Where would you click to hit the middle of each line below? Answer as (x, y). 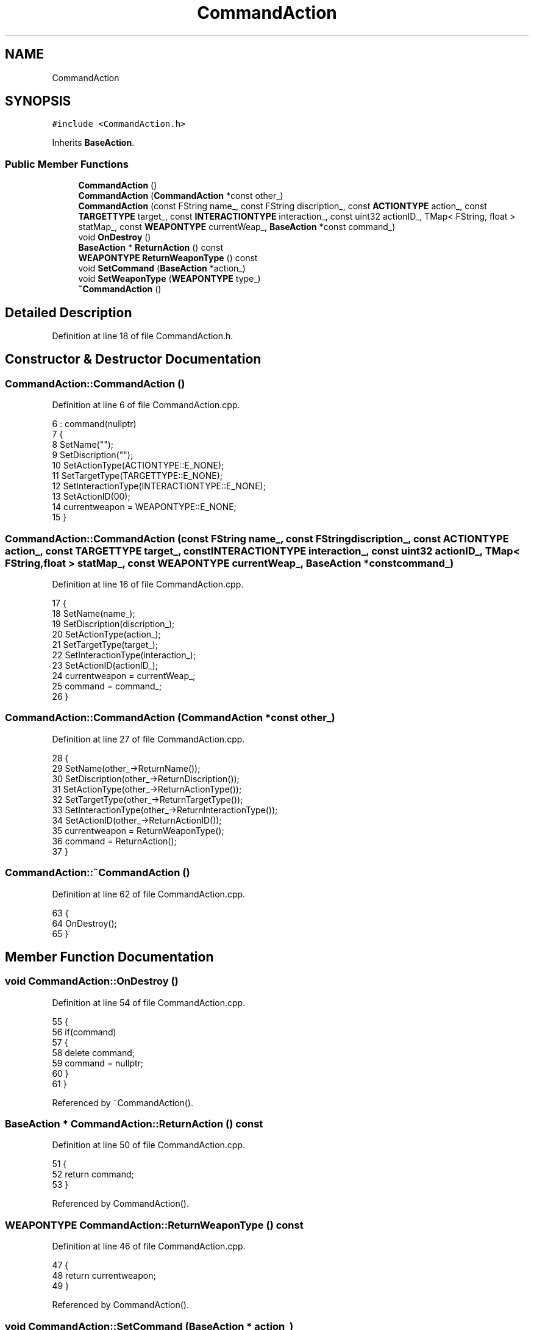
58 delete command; (93, 1052)
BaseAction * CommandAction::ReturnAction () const (134, 1124)
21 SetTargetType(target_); (105, 645)
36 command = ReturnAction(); (114, 841)
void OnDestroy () (115, 237)
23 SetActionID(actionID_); (105, 665)
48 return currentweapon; (104, 1276)
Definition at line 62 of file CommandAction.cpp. (149, 894)
